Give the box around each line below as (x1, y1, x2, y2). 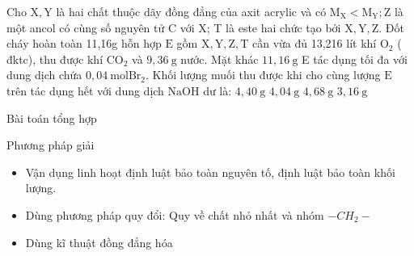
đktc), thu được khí (6, 50, 103, 67)
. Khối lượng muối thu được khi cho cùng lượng (146, 66, 381, 83)
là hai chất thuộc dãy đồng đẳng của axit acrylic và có (56, 3, 327, 19)
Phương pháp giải (6, 136, 95, 153)
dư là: (203, 82, 232, 99)
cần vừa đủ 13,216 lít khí (251, 35, 377, 52)
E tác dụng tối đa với (302, 50, 408, 67)
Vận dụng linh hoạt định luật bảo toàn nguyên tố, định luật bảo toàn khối (25, 163, 395, 180)
